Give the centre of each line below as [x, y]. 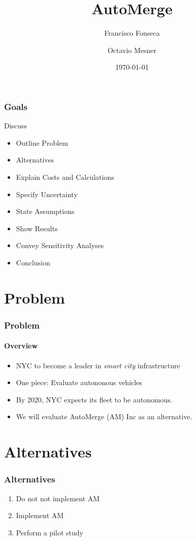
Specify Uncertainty [47, 194]
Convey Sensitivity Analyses [60, 245]
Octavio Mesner [132, 50]
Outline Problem [42, 142]
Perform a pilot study [50, 532]
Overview [21, 346]
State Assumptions [45, 211]
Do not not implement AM [58, 498]
